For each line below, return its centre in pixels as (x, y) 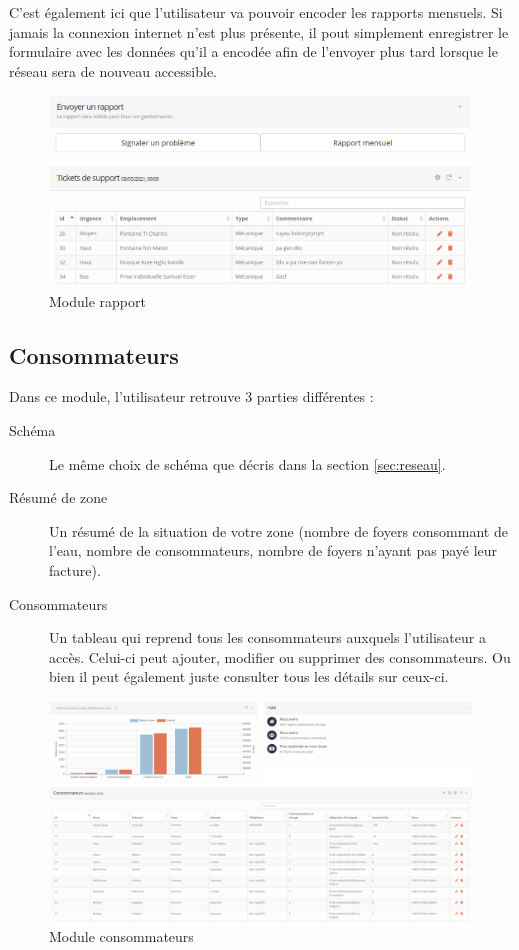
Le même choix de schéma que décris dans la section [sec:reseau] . (247, 463)
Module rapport (97, 300)
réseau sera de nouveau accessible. (113, 70)
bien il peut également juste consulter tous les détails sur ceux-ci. (249, 676)
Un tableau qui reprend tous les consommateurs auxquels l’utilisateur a (267, 637)
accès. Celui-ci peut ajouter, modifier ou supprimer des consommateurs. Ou (280, 656)
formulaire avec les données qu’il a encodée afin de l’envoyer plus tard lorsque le (253, 51)
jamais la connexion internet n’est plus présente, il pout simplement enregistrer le (259, 31)
